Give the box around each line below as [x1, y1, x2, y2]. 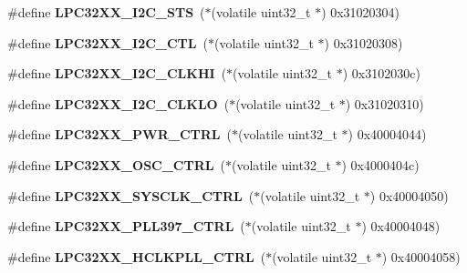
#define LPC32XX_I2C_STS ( [7, 3, 205, 21]
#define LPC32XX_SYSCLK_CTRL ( [7, 186, 254, 205]
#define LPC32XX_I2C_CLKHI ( [7, 64, 227, 83]
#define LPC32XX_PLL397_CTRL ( [7, 217, 245, 236]
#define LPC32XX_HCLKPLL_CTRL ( [7, 247, 266, 266]
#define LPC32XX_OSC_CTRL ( [7, 155, 225, 174]
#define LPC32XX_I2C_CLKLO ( [7, 94, 230, 113]
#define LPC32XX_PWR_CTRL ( [7, 125, 232, 144]
